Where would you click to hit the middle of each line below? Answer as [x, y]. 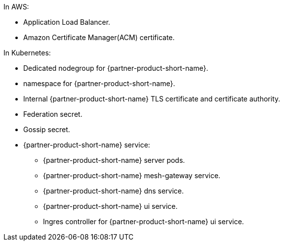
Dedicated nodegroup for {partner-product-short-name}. [116, 68]
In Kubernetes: [27, 53]
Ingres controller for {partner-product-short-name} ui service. [143, 221]
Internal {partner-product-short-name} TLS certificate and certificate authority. [152, 99]
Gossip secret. [47, 129]
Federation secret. [53, 114]
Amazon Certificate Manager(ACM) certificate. [99, 37]
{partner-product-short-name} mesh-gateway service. [132, 175]
